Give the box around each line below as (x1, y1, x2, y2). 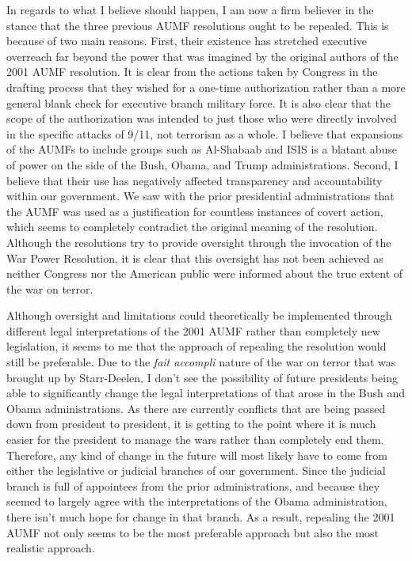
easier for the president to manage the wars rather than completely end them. (6, 431, 384, 448)
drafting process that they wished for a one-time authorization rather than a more (6, 78, 406, 95)
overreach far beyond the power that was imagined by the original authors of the (6, 47, 399, 64)
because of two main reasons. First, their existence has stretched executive (6, 32, 368, 49)
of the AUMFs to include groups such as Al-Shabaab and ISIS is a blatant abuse (6, 141, 398, 157)
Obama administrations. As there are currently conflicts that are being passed (6, 400, 386, 416)
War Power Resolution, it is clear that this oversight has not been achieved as (6, 249, 383, 266)
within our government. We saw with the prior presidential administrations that (6, 188, 395, 204)
